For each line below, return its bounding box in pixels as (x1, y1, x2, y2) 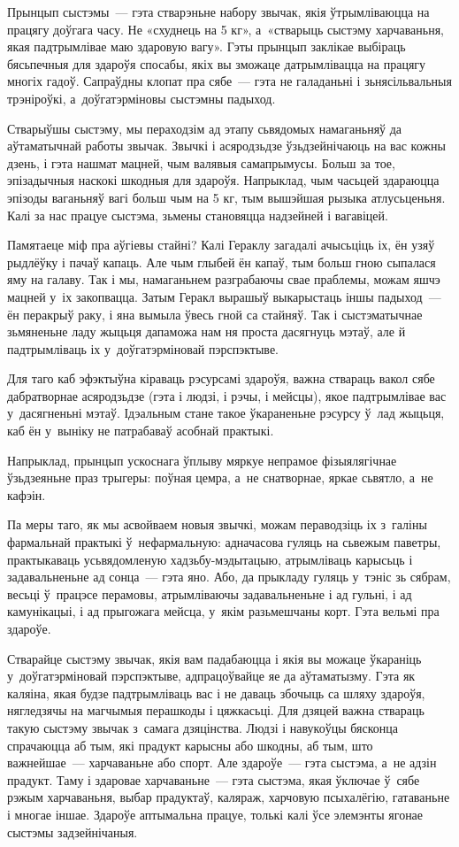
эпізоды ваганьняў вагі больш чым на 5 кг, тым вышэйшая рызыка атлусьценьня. (7, 188, 446, 206)
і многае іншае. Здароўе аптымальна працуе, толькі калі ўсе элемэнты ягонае (7, 805, 424, 823)
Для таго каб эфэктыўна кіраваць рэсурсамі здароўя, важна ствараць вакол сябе (7, 369, 435, 388)
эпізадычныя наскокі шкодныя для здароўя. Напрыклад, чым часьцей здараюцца (7, 171, 440, 189)
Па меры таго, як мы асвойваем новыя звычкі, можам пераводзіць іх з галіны (7, 515, 427, 534)
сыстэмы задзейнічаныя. (7, 822, 138, 841)
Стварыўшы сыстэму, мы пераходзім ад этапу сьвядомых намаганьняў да (7, 119, 402, 137)
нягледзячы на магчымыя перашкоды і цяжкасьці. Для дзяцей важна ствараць (7, 701, 425, 720)
